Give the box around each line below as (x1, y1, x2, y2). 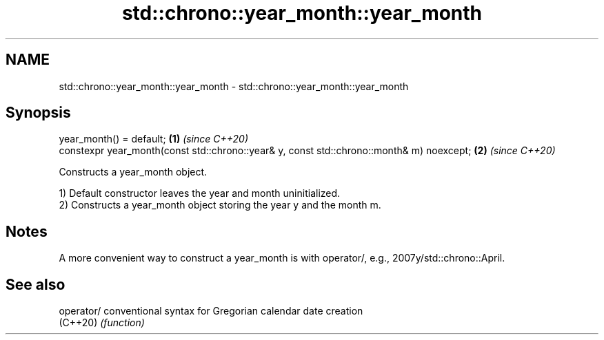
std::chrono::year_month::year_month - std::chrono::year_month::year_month (59, 80, 409, 92)
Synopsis (6, 104, 71, 122)
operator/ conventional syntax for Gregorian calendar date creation (59, 305, 363, 317)
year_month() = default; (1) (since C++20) (59, 133, 249, 145)
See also (6, 275, 66, 293)
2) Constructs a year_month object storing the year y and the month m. (59, 199, 381, 211)
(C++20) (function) (59, 317, 145, 329)
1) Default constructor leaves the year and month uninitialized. (59, 187, 341, 200)
